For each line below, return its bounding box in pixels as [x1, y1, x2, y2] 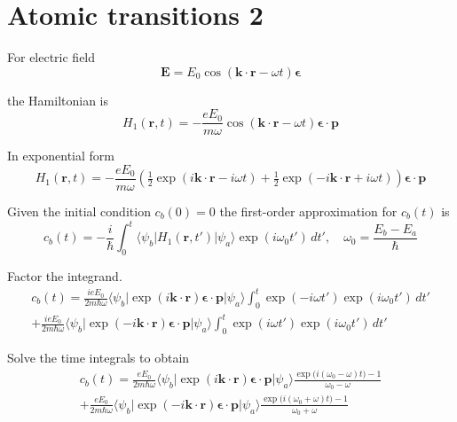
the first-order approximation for [219, 202, 398, 221]
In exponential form [7, 146, 115, 165]
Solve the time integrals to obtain [7, 348, 190, 367]
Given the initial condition [7, 202, 151, 221]
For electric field [7, 48, 96, 66]
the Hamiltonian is [7, 90, 109, 109]
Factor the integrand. [7, 266, 122, 285]
